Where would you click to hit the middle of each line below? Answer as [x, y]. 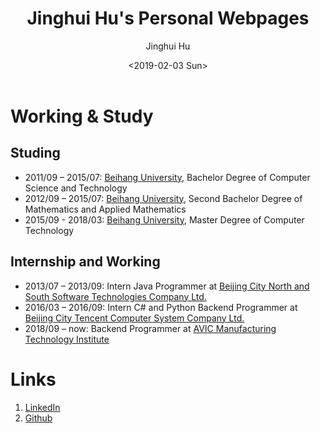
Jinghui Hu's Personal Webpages [168, 18]
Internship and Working [85, 262]
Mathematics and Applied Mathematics [105, 209]
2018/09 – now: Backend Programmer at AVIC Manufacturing [150, 328]
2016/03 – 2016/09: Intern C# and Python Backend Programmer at [161, 307]
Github [38, 418]
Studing [35, 153]
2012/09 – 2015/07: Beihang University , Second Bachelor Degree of [163, 198]
